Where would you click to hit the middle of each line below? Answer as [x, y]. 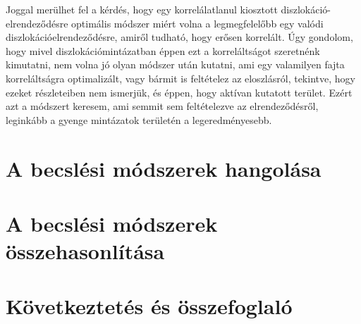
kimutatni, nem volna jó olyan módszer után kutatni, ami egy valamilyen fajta [175, 64]
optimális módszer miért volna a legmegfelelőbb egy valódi [197, 23]
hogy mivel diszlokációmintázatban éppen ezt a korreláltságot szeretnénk [163, 50]
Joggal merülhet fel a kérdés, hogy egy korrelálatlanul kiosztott [142, 9]
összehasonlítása [85, 251]
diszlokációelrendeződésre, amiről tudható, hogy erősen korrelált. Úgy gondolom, [179, 37]
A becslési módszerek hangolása [164, 168]
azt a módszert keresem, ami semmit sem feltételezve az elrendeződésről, [162, 106]
